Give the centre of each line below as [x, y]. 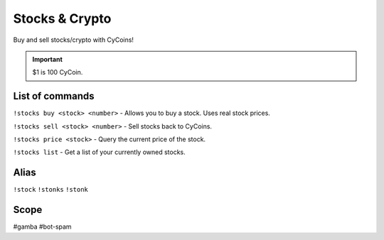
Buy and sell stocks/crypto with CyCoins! [74, 40]
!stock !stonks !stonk [51, 190]
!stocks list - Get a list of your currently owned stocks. [100, 152]
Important [48, 59]
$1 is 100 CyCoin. [58, 72]
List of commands [54, 96]
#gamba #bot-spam [42, 227]
